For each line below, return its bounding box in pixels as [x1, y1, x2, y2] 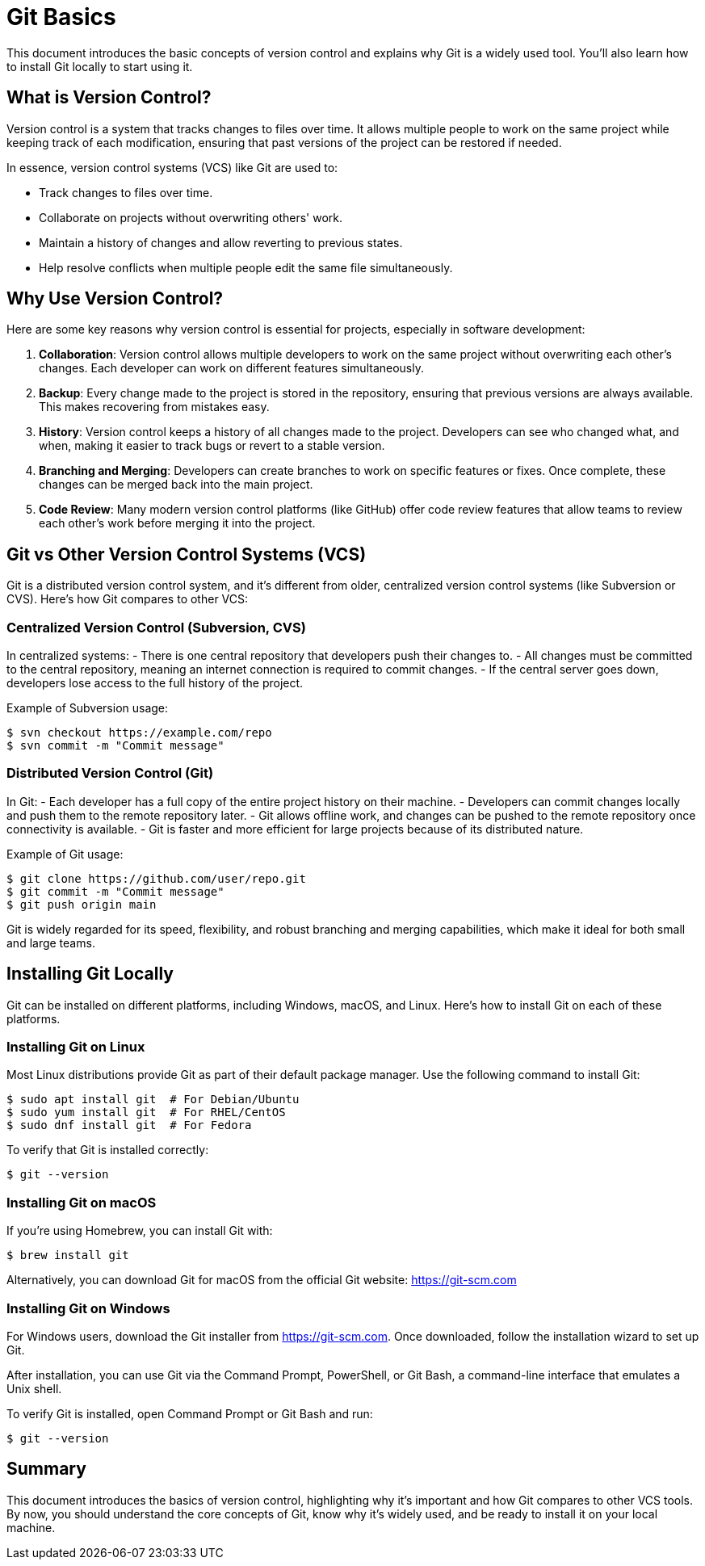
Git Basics [6, 3, 116, 31]
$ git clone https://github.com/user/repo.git [6, 871, 306, 885]
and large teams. [6, 935, 95, 950]
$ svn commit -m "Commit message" [6, 739, 225, 753]
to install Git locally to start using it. [6, 59, 193, 73]
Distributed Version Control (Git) [6, 765, 214, 782]
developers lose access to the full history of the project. [6, 676, 304, 691]
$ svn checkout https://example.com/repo [6, 726, 272, 740]
